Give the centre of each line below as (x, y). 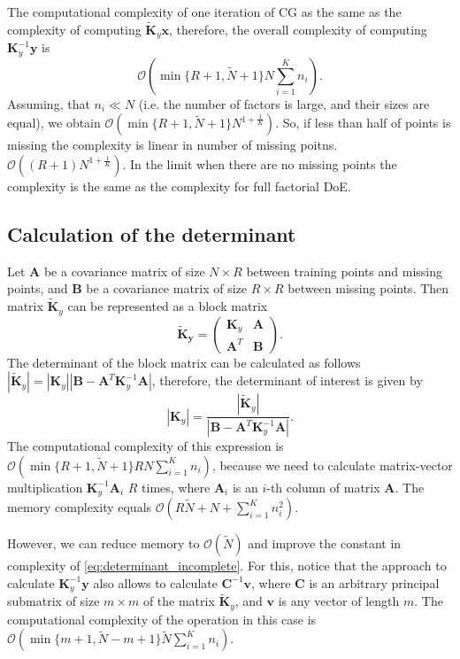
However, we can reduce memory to (103, 543)
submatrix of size (54, 601)
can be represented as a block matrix (168, 306)
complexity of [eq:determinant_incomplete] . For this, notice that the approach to (227, 566)
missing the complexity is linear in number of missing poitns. (172, 145)
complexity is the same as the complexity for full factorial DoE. (179, 186)
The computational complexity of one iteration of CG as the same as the (204, 12)
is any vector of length (339, 601)
